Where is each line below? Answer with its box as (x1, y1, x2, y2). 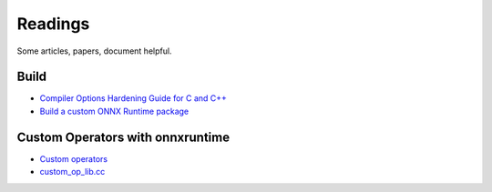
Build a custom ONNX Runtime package (39, 106, 190, 116)
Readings (16, 14, 90, 34)
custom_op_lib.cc (39, 167, 106, 177)
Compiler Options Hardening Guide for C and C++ (39, 93, 228, 104)
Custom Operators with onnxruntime (16, 129, 231, 145)
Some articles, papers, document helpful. (16, 45, 172, 56)
